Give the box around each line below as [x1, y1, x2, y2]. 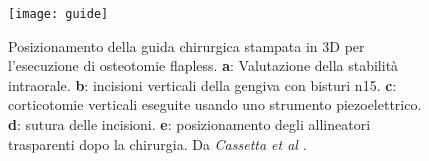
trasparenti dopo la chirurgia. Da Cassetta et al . [8, 133, 307, 154]
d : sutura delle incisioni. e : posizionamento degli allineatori [8, 114, 371, 135]
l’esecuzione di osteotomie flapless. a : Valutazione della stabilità [8, 55, 399, 76]
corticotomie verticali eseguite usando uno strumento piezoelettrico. [8, 94, 422, 115]
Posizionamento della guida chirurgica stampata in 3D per [8, 35, 365, 56]
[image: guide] [8, 7, 109, 21]
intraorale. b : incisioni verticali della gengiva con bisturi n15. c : [8, 74, 397, 95]
